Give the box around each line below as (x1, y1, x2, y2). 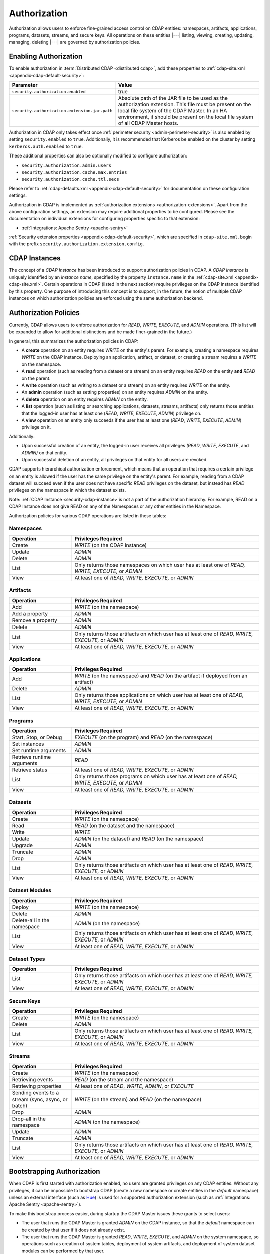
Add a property (12, 610, 48, 617)
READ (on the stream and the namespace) (74, 1076, 174, 1083)
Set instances (12, 740, 44, 747)
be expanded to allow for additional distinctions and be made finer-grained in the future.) (9, 329, 192, 335)
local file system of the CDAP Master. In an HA (118, 107, 227, 114)
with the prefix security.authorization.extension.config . (9, 241, 144, 247)
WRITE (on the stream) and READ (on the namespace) (74, 1095, 202, 1103)
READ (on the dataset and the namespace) (74, 822, 175, 829)
